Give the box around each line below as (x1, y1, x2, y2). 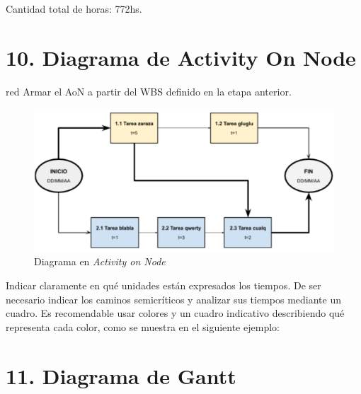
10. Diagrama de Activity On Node (6, 42, 356, 71)
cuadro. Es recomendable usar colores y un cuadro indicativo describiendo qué (6, 306, 345, 320)
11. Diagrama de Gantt (6, 361, 236, 390)
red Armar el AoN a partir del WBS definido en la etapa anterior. (6, 83, 292, 98)
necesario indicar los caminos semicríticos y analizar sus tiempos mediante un (6, 291, 341, 306)
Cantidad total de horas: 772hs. (6, 1, 142, 16)
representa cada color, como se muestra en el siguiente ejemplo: (6, 319, 280, 334)
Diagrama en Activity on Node (34, 254, 166, 269)
